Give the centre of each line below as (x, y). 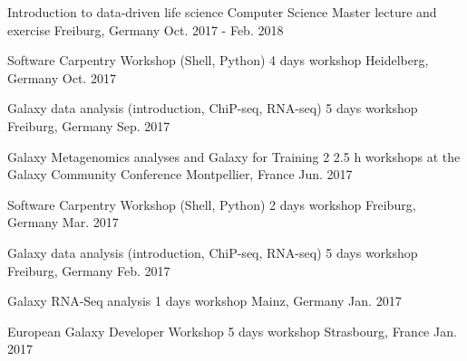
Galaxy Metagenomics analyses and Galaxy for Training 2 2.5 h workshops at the (234, 156)
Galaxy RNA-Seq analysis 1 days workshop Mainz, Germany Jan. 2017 (204, 301)
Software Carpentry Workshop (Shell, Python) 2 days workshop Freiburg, (212, 204)
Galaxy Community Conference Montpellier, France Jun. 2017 (180, 174)
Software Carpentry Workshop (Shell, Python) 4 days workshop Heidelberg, (218, 60)
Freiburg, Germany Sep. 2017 (89, 125)
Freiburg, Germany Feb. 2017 (89, 270)
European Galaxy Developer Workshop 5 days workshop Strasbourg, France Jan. (232, 331)
